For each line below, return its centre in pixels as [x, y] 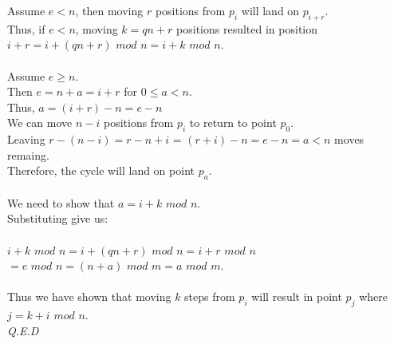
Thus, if [26, 28]
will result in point [297, 297]
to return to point [233, 123]
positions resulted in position [247, 28]
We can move [40, 123]
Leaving [26, 139]
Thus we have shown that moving [89, 297]
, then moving [109, 10]
